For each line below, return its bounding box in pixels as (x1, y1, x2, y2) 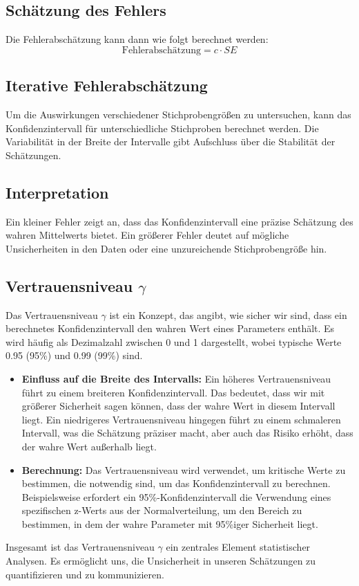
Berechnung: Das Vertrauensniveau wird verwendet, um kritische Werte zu (21, 462, 346, 477)
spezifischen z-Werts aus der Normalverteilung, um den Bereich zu (21, 503, 302, 518)
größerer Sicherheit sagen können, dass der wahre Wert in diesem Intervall (21, 399, 336, 413)
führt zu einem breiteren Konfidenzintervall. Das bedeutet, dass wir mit (21, 385, 325, 399)
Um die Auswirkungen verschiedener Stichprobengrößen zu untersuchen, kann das (6, 107, 351, 121)
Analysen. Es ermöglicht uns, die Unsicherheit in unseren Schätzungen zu (6, 553, 316, 568)
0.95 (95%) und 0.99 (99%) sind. (6, 348, 143, 363)
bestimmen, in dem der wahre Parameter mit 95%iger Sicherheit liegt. (21, 516, 318, 531)
